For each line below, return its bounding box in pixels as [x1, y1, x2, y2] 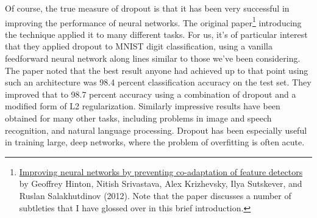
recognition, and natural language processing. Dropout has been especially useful [5, 123, 307, 136]
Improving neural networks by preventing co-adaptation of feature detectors [19, 165, 303, 178]
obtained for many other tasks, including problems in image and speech [5, 112, 272, 124]
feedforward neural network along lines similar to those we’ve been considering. [5, 52, 301, 65]
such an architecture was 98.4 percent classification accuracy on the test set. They [5, 76, 312, 89]
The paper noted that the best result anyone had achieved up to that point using [5, 64, 308, 76]
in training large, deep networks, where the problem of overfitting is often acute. [5, 136, 305, 148]
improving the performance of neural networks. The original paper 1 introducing [5, 14, 302, 29]
